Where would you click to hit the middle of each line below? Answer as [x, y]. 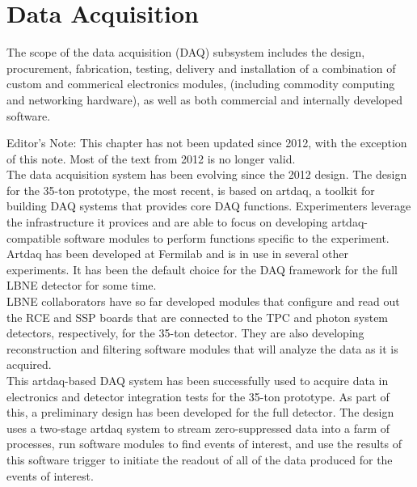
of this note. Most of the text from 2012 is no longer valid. [151, 158]
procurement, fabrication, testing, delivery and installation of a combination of [201, 68]
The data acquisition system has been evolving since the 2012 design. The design [207, 174]
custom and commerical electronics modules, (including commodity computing [201, 84]
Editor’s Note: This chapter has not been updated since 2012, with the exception [207, 143]
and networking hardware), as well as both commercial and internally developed [204, 99]
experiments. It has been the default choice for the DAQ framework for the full [202, 269]
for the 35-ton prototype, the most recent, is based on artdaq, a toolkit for [191, 190]
